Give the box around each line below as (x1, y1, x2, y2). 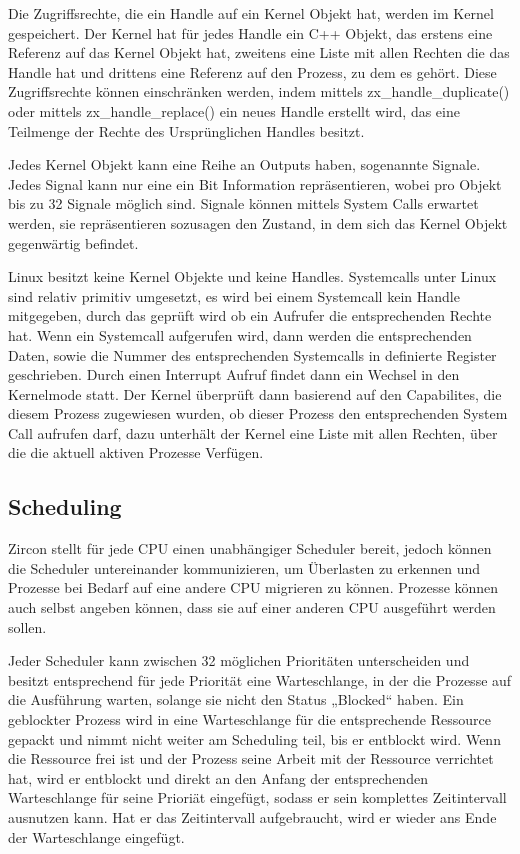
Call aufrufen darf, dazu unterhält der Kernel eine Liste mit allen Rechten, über (8, 422, 498, 443)
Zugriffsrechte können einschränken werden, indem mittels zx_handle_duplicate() (8, 81, 510, 102)
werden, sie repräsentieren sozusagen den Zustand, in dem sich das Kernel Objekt (8, 212, 508, 233)
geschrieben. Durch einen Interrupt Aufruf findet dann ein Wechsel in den (8, 364, 460, 385)
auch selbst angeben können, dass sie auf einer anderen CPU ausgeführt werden (8, 597, 496, 618)
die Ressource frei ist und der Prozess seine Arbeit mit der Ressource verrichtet (8, 748, 494, 769)
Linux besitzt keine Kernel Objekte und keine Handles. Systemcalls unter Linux (8, 266, 497, 287)
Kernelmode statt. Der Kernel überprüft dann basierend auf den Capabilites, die (8, 383, 502, 404)
